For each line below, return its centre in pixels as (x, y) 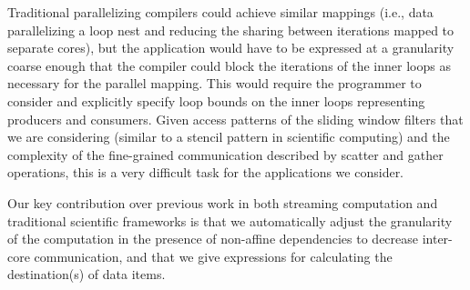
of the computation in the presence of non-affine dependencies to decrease (213, 239)
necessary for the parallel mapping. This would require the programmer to (215, 83)
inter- (437, 239)
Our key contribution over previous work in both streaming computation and (223, 202)
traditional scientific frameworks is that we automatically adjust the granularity (230, 220)
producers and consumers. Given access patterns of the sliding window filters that (235, 119)
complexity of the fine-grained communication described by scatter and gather (225, 154)
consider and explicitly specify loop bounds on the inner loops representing (216, 100)
